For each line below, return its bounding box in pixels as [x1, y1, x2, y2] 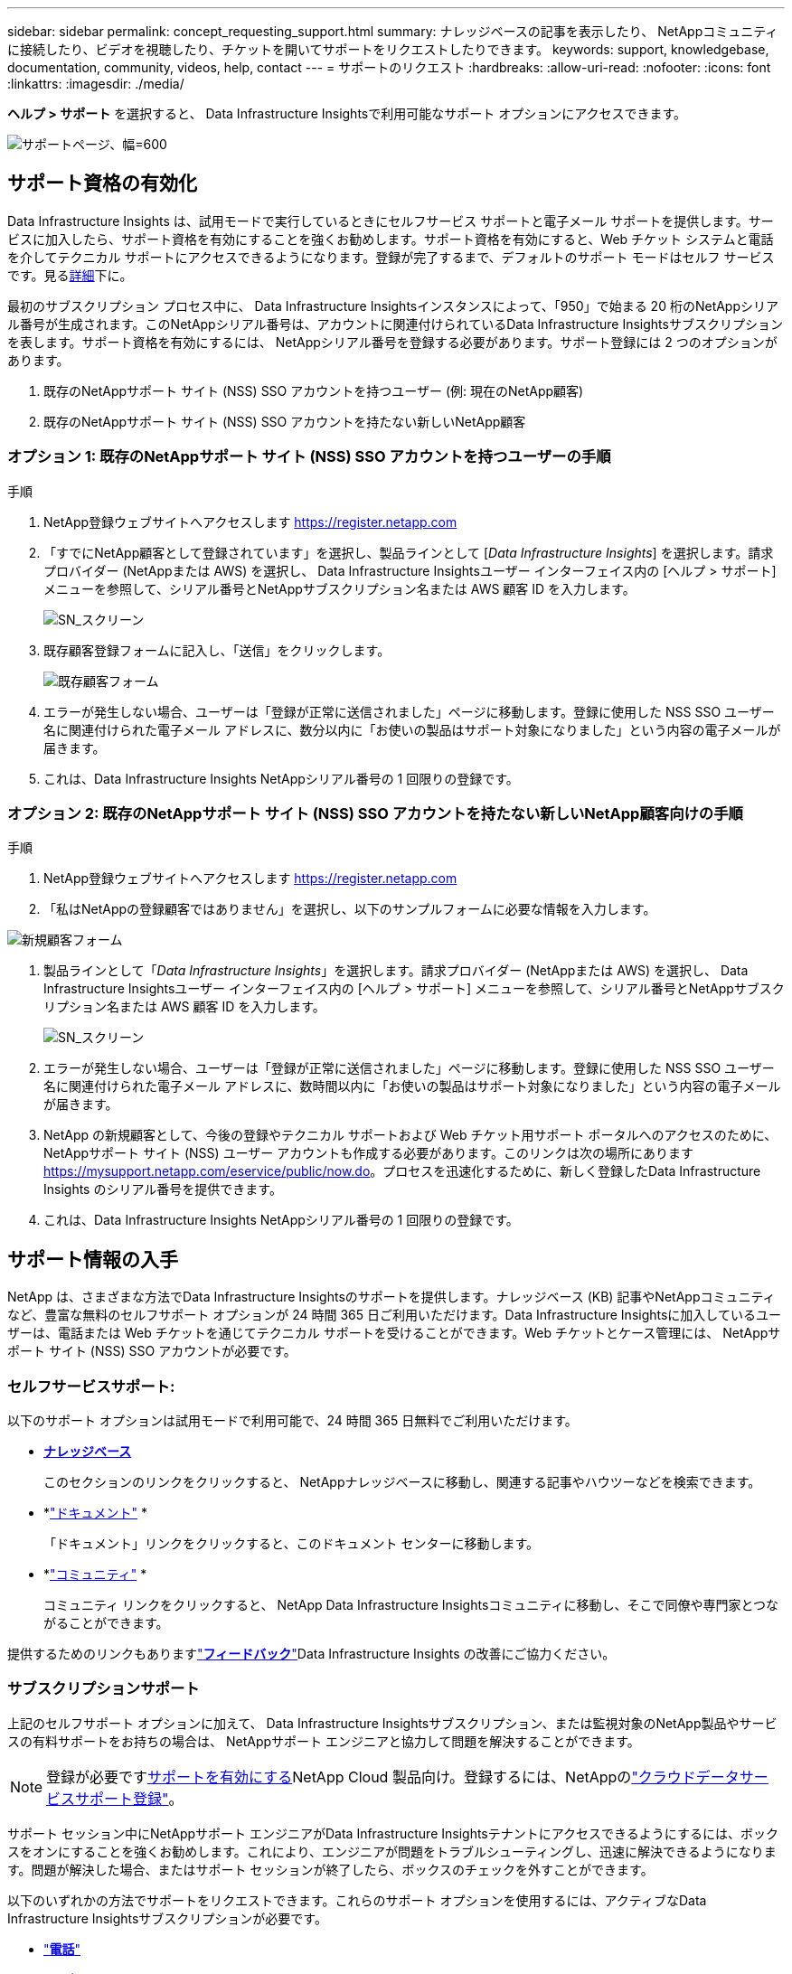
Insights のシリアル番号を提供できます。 [43, 1181, 282, 1198]
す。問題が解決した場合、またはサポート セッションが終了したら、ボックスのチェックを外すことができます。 [7, 1861, 654, 1877]
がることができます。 [43, 1614, 169, 1631]
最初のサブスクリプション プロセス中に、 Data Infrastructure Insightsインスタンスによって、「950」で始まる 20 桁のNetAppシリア [7, 297, 779, 314]
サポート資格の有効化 [7, 172, 197, 195]
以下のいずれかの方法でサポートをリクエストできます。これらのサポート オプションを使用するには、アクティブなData [7, 1892, 707, 1908]
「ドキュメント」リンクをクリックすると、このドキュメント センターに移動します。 [43, 1535, 539, 1551]
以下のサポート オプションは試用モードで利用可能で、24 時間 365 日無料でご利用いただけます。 [7, 1412, 578, 1428]
